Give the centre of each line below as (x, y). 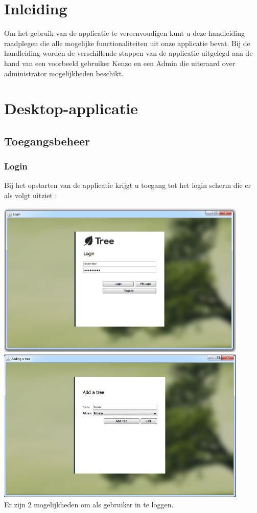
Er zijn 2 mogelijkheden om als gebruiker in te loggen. (89, 504)
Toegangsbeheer (47, 141)
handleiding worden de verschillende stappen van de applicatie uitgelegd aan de (128, 53)
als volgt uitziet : (31, 195)
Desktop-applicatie (71, 108)
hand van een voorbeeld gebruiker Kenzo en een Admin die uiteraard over (120, 63)
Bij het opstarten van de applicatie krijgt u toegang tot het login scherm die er (128, 185)
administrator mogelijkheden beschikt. (64, 73)
